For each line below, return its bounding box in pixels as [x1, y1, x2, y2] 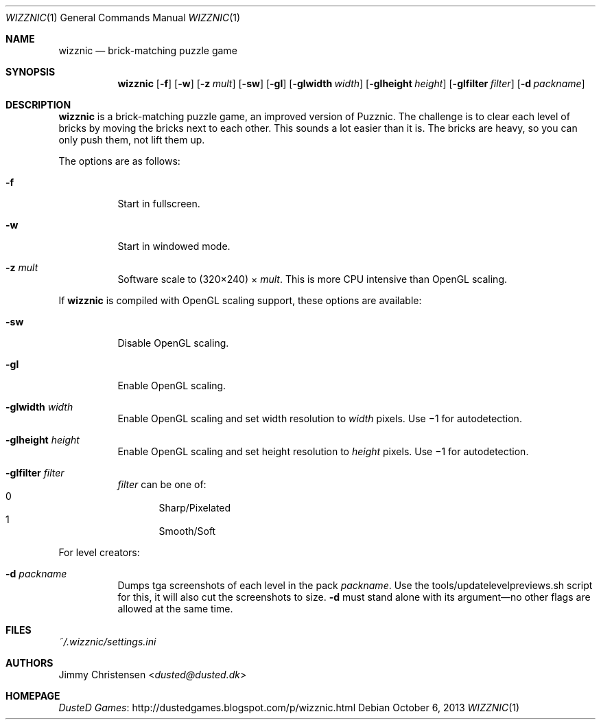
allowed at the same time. [117, 603, 233, 614]
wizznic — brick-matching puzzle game [58, 45, 237, 56]
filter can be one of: [117, 479, 207, 490]
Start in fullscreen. [117, 198, 200, 209]
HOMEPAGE [5, 690, 60, 702]
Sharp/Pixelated [158, 502, 231, 514]
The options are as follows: [58, 155, 180, 167]
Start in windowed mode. [117, 240, 231, 252]
